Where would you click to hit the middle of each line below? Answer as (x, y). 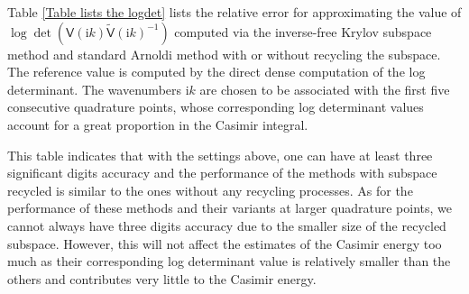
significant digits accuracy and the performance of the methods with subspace (222, 173)
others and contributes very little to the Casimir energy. (162, 278)
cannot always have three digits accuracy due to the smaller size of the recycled (227, 225)
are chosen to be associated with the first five (325, 89)
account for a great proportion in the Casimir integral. (158, 124)
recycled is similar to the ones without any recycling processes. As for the (210, 190)
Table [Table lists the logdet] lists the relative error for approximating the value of (234, 12)
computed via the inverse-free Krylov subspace (303, 31)
